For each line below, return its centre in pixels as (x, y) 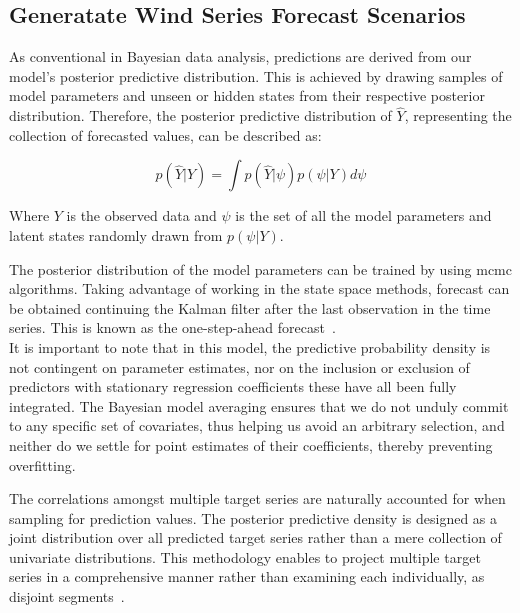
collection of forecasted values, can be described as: (165, 134)
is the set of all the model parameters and (363, 215)
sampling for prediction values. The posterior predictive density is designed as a (253, 517)
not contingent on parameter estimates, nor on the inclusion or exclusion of (239, 366)
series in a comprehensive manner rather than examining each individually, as (247, 576)
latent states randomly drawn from (116, 234)
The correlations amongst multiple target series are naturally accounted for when (257, 498)
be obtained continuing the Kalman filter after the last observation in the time (250, 307)
